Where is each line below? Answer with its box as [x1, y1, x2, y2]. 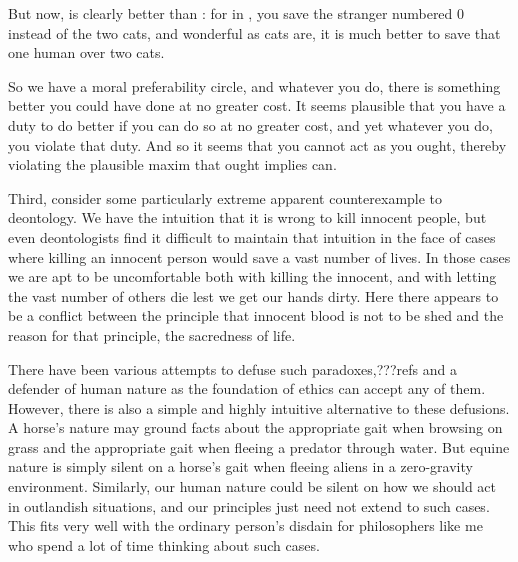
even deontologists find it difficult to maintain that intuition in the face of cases [8, 226, 496, 247]
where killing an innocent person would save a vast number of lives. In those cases [8, 246, 511, 267]
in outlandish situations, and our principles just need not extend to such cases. [8, 495, 490, 516]
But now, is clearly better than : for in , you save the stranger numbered [8, 3, 453, 23]
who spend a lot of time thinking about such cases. [8, 534, 320, 555]
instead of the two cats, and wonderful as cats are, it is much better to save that [8, 22, 501, 43]
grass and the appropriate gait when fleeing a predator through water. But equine [8, 436, 510, 457]
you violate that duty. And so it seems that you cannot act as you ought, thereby [8, 134, 507, 155]
